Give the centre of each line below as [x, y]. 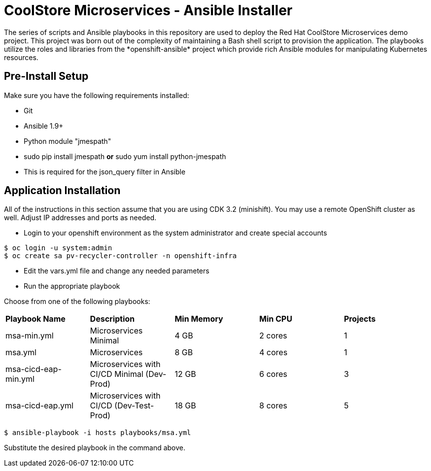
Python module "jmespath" [68, 141]
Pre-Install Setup [46, 76]
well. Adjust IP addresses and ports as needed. [80, 218]
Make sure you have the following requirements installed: [97, 95]
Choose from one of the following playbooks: [77, 302]
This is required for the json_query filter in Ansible [105, 171]
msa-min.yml [30, 336]
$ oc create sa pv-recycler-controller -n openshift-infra [121, 256]
